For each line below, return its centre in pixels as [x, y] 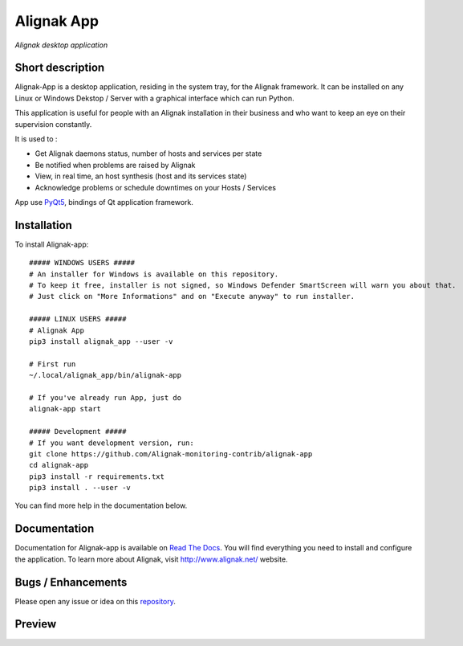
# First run [53, 364]
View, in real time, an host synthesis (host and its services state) [141, 176]
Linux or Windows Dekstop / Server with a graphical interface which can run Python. [154, 98]
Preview [36, 624]
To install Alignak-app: [52, 244]
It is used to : [36, 139]
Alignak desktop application [61, 45]
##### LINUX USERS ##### [78, 319]
